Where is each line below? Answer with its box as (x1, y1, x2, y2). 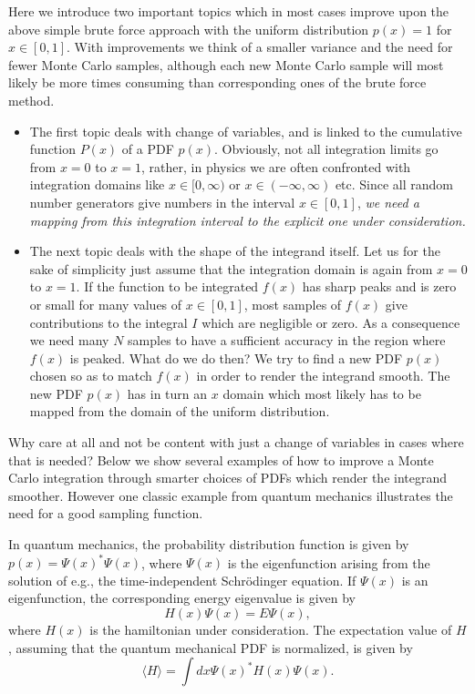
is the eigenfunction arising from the (227, 553, 430, 572)
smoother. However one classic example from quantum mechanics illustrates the (8, 485, 453, 505)
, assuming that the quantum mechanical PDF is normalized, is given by (8, 638, 413, 657)
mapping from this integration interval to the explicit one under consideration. (29, 210, 466, 230)
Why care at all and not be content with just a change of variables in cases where (8, 433, 464, 452)
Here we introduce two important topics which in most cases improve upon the (8, 2, 449, 20)
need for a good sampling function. (8, 504, 203, 523)
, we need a (356, 192, 419, 211)
